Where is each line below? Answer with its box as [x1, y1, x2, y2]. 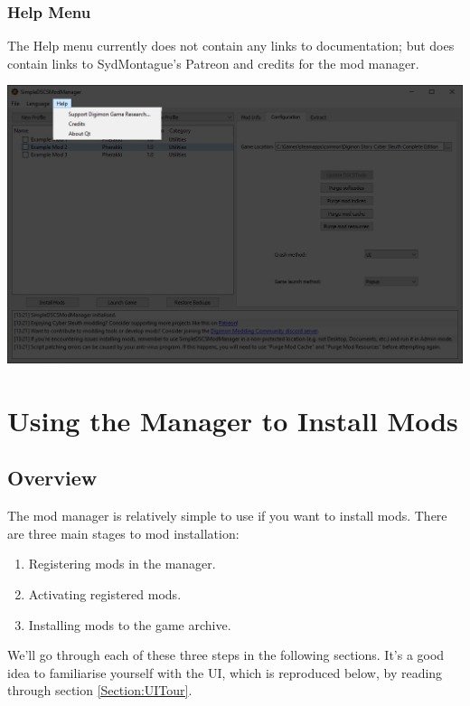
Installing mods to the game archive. [28, 615, 231, 634]
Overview [7, 464, 98, 492]
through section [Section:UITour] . [7, 681, 193, 700]
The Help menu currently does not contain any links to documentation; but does [7, 36, 455, 55]
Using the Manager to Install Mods [7, 401, 458, 438]
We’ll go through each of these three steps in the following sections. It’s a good [7, 645, 445, 664]
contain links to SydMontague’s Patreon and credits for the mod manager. [7, 53, 419, 72]
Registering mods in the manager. [28, 554, 216, 573]
